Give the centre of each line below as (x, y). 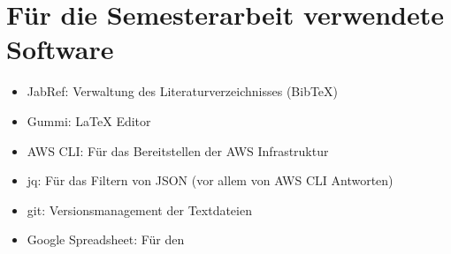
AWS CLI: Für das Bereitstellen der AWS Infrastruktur (178, 150)
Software (60, 49)
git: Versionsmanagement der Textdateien (139, 209)
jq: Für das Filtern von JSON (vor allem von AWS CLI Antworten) (210, 180)
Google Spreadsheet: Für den (106, 239)
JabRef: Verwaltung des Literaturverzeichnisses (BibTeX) (183, 91)
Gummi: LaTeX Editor (89, 120)
